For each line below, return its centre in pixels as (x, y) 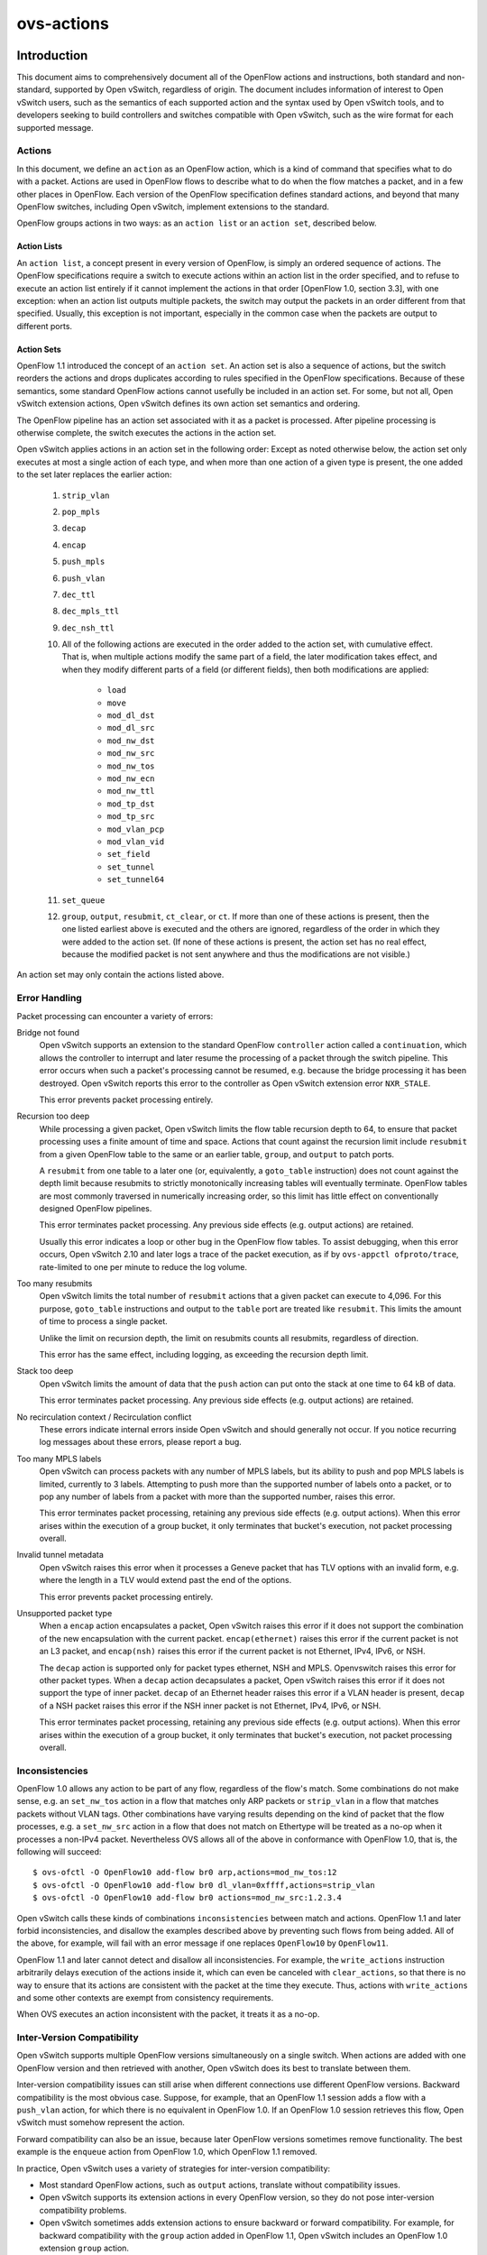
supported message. (55, 127)
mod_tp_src (131, 817)
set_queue (83, 900)
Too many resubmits (55, 1284)
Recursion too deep (53, 1116)
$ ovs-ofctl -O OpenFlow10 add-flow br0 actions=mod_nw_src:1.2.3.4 (187, 1898)
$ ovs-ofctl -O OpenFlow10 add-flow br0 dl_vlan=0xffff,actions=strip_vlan (204, 1885)
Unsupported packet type (64, 1614)
